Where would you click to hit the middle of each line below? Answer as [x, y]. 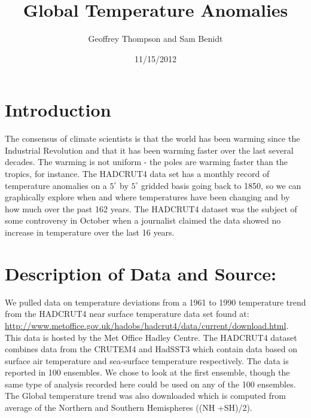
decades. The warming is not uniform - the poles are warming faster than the [146, 162]
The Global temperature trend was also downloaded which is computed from [145, 396]
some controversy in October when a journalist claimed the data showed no [143, 220]
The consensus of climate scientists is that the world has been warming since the [153, 138]
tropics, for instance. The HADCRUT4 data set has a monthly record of [137, 174]
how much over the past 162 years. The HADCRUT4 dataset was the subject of [151, 208]
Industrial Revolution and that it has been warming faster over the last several [149, 150]
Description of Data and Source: [141, 273]
